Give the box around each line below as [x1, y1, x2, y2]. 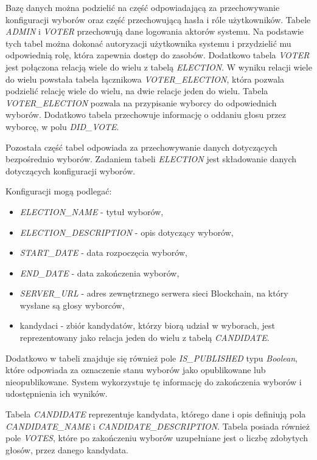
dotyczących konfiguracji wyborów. [5, 164, 136, 177]
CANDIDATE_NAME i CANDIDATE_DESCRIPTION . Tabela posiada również [5, 419, 310, 432]
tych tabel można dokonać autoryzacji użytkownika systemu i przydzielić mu [5, 36, 291, 49]
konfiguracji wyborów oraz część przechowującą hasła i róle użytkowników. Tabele [5, 13, 311, 26]
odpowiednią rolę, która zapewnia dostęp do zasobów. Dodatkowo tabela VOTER [5, 49, 310, 61]
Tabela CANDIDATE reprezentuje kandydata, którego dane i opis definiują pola [5, 408, 306, 421]
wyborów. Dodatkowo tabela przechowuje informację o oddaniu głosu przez [5, 108, 286, 121]
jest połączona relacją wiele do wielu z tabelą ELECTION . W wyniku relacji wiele [5, 60, 312, 73]
